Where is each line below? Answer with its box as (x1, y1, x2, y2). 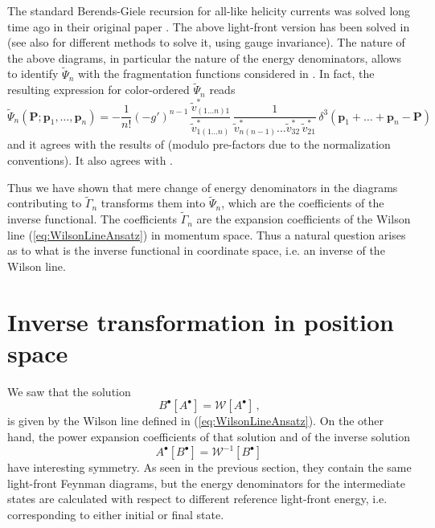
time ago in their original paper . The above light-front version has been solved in (7, 18, 410, 35)
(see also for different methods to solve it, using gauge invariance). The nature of (7, 34, 405, 51)
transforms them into (101, 194, 206, 211)
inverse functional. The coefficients (7, 211, 177, 227)
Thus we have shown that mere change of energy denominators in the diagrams (7, 178, 398, 195)
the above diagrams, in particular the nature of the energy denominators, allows (7, 49, 402, 66)
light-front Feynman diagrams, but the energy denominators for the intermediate (7, 474, 405, 491)
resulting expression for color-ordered (7, 81, 190, 98)
